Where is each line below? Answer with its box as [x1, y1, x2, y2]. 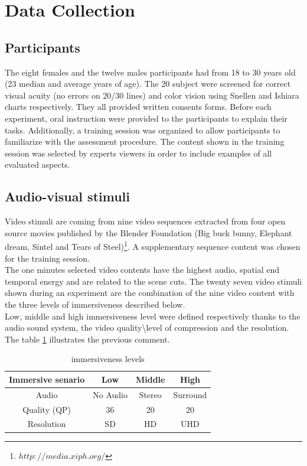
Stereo [139, 388, 162, 400]
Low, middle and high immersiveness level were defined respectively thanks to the [5, 309, 301, 322]
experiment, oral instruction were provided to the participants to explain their [5, 112, 288, 124]
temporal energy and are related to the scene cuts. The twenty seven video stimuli [5, 275, 302, 287]
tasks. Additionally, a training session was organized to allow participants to [5, 123, 280, 136]
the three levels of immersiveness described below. [5, 298, 185, 310]
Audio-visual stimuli [5, 187, 130, 206]
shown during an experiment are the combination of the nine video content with [5, 286, 295, 299]
